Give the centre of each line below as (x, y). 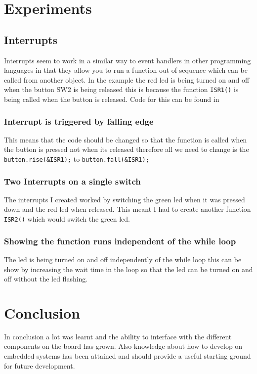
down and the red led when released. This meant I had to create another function (128, 209)
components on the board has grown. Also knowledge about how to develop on (123, 346)
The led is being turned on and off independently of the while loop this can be (123, 259)
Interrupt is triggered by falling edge (79, 121)
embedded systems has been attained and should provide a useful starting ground (128, 356)
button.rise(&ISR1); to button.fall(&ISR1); (77, 159)
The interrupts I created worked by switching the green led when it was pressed (125, 199)
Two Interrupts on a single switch (72, 181)
